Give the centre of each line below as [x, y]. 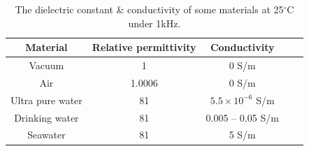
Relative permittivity [144, 47]
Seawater [46, 135]
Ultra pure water [46, 100]
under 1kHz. [154, 23]
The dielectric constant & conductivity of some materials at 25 [149, 9]
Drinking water [46, 117]
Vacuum [46, 65]
